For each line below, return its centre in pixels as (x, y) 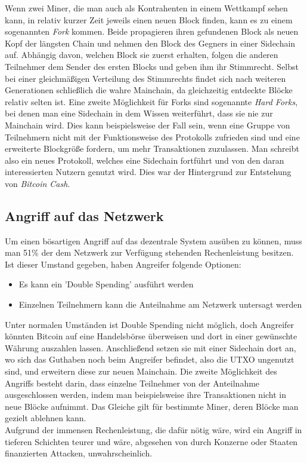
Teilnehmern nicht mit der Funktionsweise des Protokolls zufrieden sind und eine (152, 137)
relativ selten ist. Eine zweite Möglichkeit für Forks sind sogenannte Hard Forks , (151, 101)
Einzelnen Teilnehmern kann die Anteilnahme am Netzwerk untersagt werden (160, 304)
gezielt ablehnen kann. (46, 418)
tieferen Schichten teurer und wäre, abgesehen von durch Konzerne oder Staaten (151, 441)
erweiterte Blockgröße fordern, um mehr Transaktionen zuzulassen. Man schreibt (152, 148)
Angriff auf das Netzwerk (84, 215)
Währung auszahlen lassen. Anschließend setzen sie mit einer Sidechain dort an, (151, 347)
